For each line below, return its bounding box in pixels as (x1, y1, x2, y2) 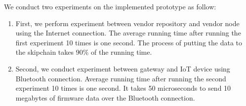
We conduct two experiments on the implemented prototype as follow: (4, 1, 216, 11)
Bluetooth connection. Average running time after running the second (15, 73, 226, 83)
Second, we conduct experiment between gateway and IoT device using (15, 63, 230, 73)
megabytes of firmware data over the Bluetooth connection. (15, 92, 195, 103)
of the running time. (91, 47, 152, 57)
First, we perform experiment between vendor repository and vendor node (15, 18, 240, 28)
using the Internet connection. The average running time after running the (15, 28, 241, 38)
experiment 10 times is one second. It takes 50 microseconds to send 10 (15, 83, 231, 93)
